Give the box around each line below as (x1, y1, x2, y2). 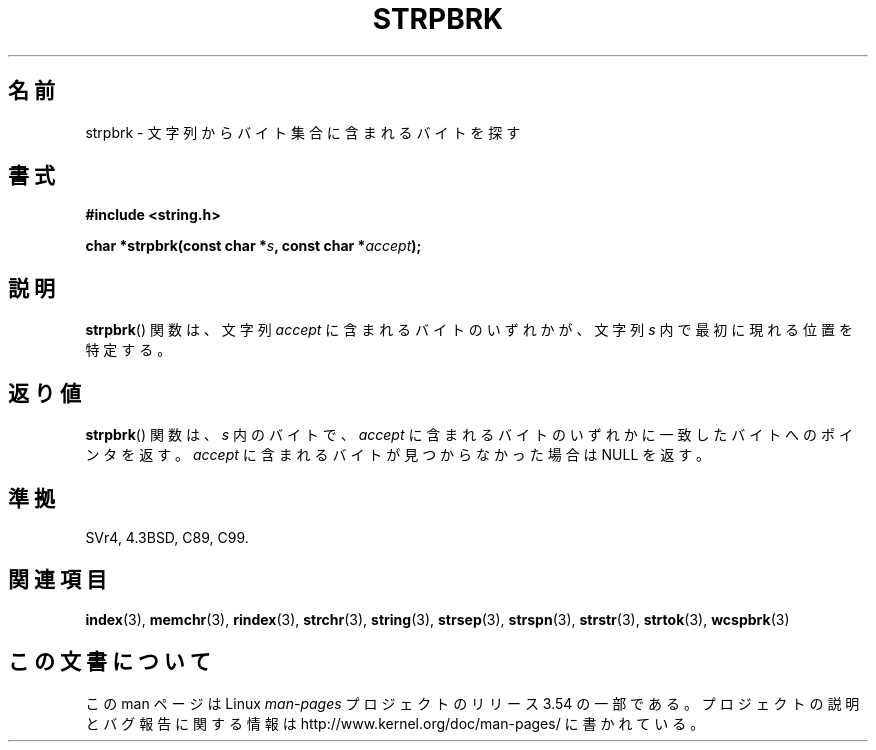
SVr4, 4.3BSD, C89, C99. (85, 528, 249, 546)
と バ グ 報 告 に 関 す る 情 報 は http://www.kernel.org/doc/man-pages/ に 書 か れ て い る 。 (85, 714, 705, 732)
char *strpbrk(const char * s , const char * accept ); (85, 237, 422, 255)
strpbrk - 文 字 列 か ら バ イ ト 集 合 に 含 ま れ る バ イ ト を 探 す (85, 123, 521, 141)
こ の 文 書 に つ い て (8, 649, 211, 675)
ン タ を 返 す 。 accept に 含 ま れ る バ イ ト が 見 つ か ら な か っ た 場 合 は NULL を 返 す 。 (85, 446, 711, 464)
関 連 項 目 (8, 567, 107, 593)
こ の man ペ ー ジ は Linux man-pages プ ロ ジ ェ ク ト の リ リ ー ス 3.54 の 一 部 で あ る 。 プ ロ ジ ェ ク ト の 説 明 (85, 694, 860, 712)
